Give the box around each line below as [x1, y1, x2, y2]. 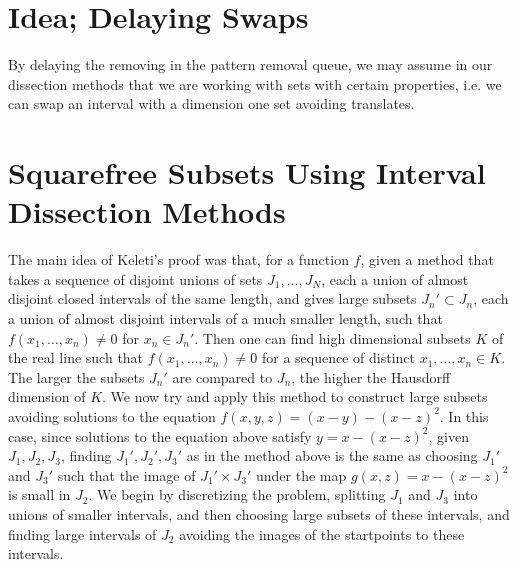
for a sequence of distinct [261, 347, 415, 368]
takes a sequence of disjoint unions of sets [8, 268, 263, 289]
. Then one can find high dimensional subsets [194, 327, 471, 348]
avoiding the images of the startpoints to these [179, 523, 465, 544]
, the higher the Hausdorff [291, 366, 451, 387]
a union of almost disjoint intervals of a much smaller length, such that [8, 308, 443, 328]
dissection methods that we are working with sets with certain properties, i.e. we [8, 73, 502, 94]
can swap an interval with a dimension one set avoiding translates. [8, 93, 415, 114]
